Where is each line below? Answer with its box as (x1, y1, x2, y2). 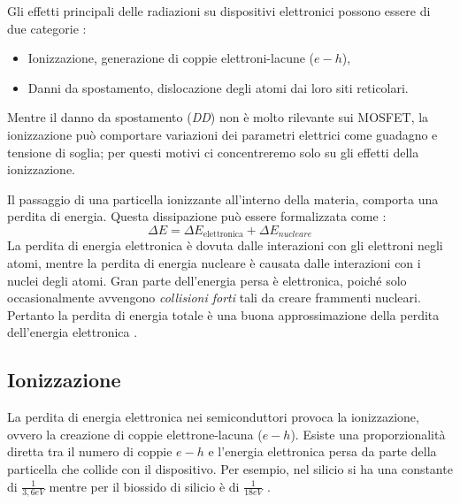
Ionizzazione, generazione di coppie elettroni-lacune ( (27, 49, 315, 67)
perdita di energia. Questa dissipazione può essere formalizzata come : (7, 207, 387, 225)
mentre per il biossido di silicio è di (49, 477, 240, 495)
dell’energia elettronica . (7, 323, 138, 341)
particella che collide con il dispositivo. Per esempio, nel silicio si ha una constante (7, 459, 453, 477)
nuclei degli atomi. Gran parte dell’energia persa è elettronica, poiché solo (7, 271, 407, 289)
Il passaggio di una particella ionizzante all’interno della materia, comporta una (7, 189, 439, 208)
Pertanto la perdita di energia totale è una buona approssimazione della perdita (7, 305, 440, 324)
